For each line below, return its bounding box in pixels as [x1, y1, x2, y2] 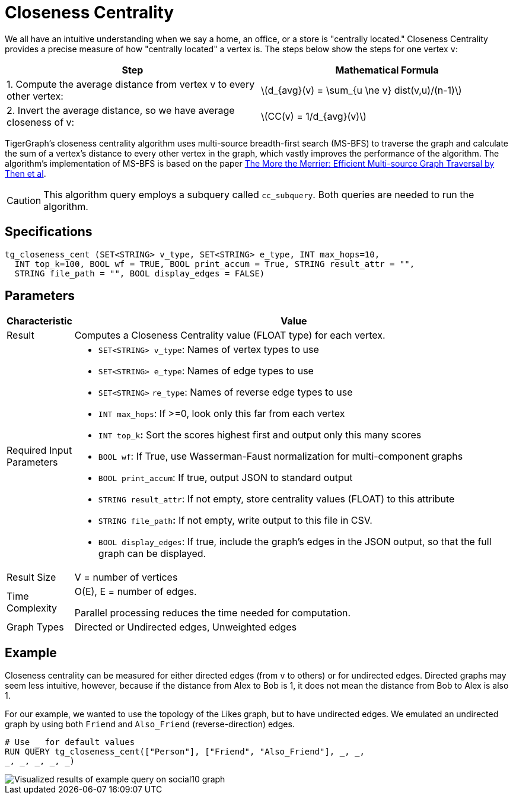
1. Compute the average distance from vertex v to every [7, 78, 255, 90]
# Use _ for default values [5, 737, 135, 747]
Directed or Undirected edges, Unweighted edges [74, 621, 297, 634]
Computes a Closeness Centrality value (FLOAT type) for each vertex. [74, 329, 385, 342]
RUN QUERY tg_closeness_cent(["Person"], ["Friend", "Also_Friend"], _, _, [5, 747, 365, 757]
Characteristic [7, 315, 72, 327]
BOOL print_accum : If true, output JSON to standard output [98, 472, 353, 484]
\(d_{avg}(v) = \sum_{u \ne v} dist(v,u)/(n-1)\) [261, 84, 462, 96]
